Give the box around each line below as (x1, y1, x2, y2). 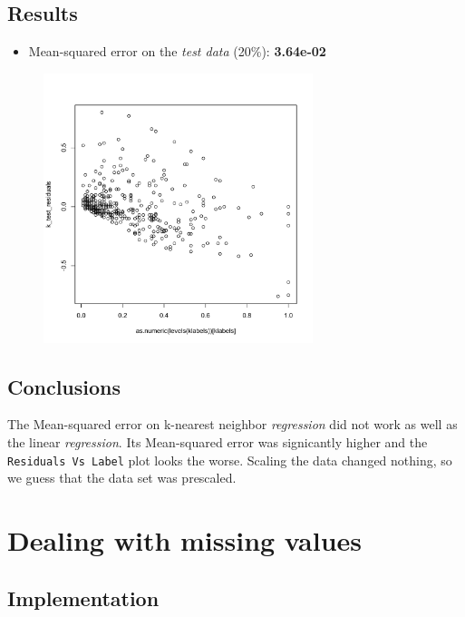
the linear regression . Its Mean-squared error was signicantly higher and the (7, 432, 428, 451)
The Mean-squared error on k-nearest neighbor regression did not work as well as (7, 415, 458, 434)
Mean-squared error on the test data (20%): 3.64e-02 (28, 42, 326, 61)
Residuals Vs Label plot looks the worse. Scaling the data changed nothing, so (7, 450, 452, 469)
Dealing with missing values (7, 522, 362, 559)
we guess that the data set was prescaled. (7, 468, 237, 487)
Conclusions (7, 372, 121, 400)
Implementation (7, 583, 160, 612)
